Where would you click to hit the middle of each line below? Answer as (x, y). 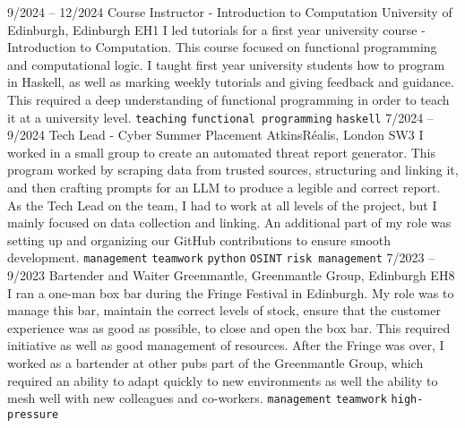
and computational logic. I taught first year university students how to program (226, 64)
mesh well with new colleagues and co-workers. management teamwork (197, 398)
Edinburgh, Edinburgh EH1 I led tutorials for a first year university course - (216, 29)
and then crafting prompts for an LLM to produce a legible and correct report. (224, 187)
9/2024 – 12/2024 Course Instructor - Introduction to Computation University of (230, 12)
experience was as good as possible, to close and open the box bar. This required (229, 327)
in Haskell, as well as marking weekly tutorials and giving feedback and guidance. (231, 82)
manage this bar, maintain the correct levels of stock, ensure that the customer (224, 310)
